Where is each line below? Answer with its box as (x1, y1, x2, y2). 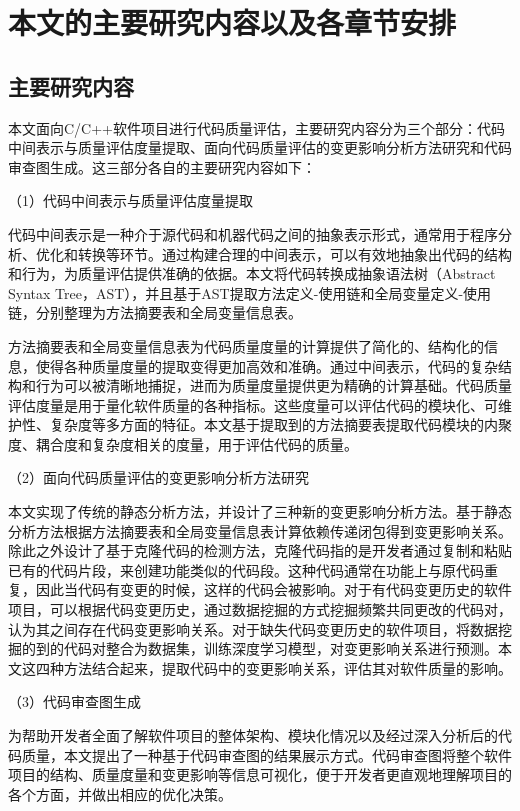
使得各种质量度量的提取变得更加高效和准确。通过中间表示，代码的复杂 (35, 355, 498, 376)
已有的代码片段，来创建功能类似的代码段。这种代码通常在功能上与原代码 (8, 559, 484, 580)
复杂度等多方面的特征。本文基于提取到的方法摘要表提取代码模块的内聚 (49, 414, 512, 435)
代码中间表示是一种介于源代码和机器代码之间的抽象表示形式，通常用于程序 (8, 223, 498, 244)
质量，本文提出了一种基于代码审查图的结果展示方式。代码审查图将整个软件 (21, 744, 512, 765)
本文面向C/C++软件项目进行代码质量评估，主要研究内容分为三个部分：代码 (8, 117, 505, 138)
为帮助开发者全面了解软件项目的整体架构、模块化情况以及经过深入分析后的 (8, 725, 498, 746)
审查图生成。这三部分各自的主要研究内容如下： (8, 156, 316, 177)
